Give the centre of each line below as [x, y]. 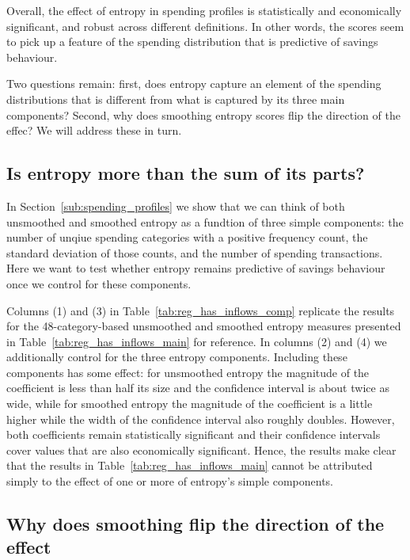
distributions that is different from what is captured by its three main [176, 99]
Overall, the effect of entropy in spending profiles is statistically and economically [204, 10]
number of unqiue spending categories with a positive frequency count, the [187, 237]
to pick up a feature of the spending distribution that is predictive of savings [192, 42]
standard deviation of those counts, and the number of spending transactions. [195, 252]
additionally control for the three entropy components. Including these [177, 357]
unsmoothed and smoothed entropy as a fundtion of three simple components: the [205, 221]
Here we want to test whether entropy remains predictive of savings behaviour [196, 268]
